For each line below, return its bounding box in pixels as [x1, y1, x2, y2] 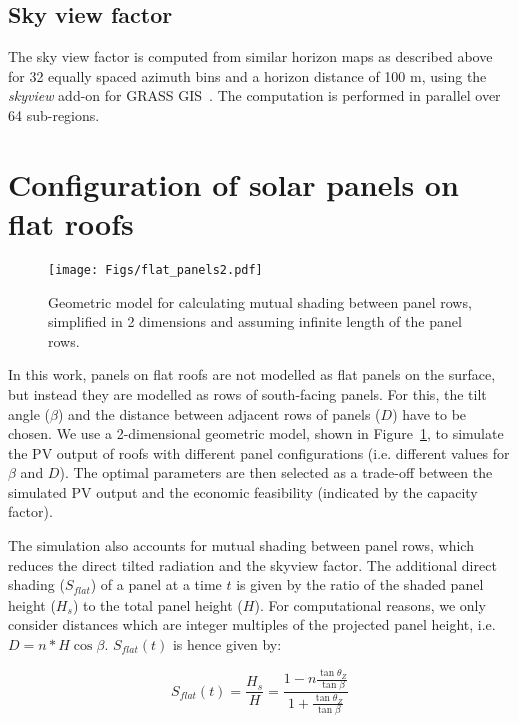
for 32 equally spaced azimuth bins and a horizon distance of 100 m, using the [8, 65, 487, 86]
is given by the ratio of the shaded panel [236, 574, 484, 595]
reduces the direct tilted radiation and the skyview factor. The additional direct [8, 554, 497, 575]
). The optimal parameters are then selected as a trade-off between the [59, 462, 493, 483]
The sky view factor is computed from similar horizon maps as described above [8, 46, 493, 67]
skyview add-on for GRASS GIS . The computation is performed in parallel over [8, 85, 501, 106]
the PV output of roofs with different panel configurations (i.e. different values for [8, 442, 510, 463]
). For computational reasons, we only [254, 594, 486, 615]
